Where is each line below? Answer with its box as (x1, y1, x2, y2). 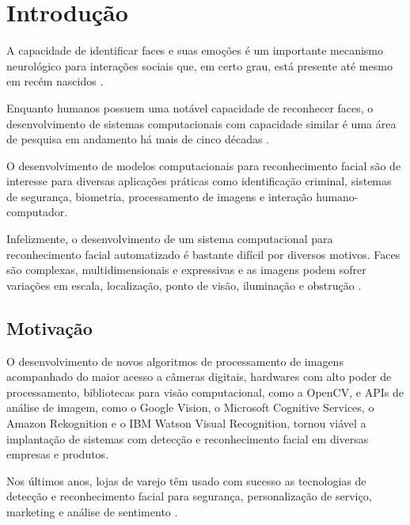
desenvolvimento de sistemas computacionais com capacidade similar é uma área (6, 115, 397, 131)
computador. (6, 204, 68, 220)
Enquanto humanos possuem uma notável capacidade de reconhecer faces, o (6, 99, 374, 116)
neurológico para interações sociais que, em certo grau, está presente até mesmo (6, 57, 393, 74)
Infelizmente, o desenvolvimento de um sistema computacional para (6, 230, 333, 247)
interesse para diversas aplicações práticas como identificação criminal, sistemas (6, 173, 392, 189)
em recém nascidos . (6, 73, 104, 89)
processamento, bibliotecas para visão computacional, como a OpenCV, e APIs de (6, 383, 404, 400)
